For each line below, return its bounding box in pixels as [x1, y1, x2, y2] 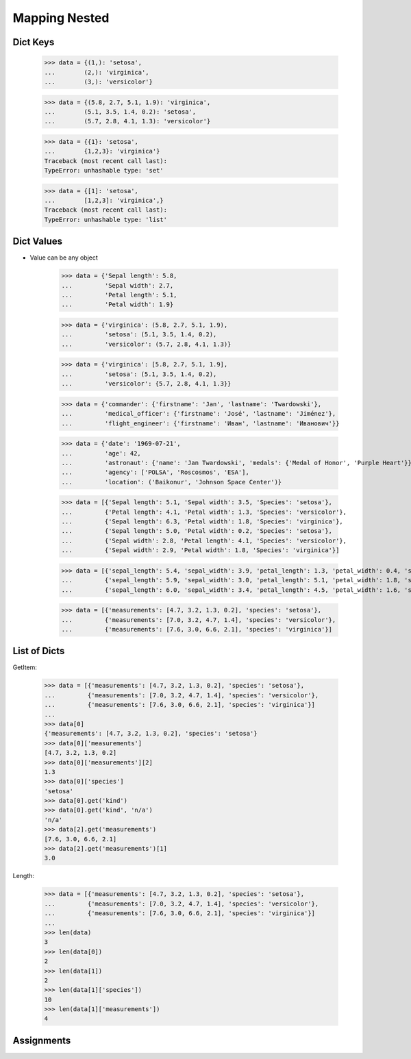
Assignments [12, 1034, 71, 1046]
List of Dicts [12, 645, 65, 657]
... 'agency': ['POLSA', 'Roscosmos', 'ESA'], [61, 469, 249, 476]
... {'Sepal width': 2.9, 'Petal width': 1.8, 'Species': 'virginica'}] [61, 547, 340, 554]
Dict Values [12, 236, 63, 247]
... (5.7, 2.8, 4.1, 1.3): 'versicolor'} [44, 117, 211, 125]
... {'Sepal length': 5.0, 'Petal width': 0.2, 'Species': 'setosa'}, [61, 527, 332, 535]
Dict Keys [12, 36, 55, 48]
